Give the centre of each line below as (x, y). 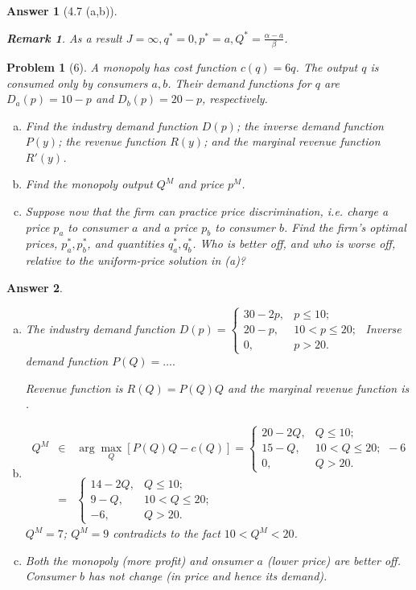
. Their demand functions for (239, 83)
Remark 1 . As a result (64, 37)
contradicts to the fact (167, 533)
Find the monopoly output (89, 184)
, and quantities (126, 243)
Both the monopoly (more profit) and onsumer (139, 560)
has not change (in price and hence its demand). (208, 576)
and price (201, 184)
